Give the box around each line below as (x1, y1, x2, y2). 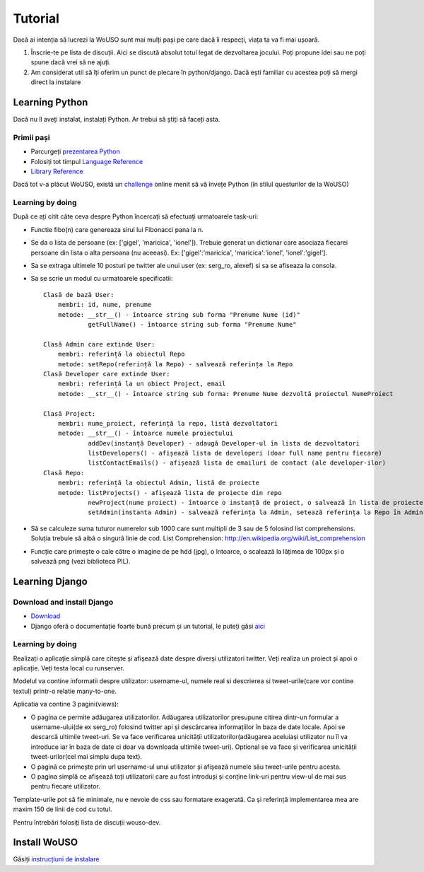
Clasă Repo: (43, 469, 85, 477)
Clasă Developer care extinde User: (43, 370, 170, 378)
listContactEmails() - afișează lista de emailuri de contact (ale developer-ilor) (88, 459, 387, 467)
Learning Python (13, 96, 88, 108)
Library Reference (30, 167, 83, 175)
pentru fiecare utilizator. (30, 782, 100, 791)
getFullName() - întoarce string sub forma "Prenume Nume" (88, 320, 297, 328)
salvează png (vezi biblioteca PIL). (30, 557, 131, 565)
